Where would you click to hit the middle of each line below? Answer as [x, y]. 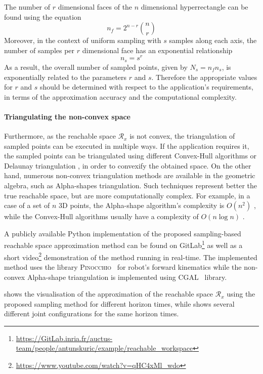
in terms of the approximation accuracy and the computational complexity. [120, 96]
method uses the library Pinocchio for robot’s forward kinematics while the [123, 266]
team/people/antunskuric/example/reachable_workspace [104, 348]
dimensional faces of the [95, 7]
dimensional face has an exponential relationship [157, 50]
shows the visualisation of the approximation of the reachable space [109, 294]
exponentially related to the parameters [65, 77]
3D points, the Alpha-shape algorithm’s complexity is [142, 205]
